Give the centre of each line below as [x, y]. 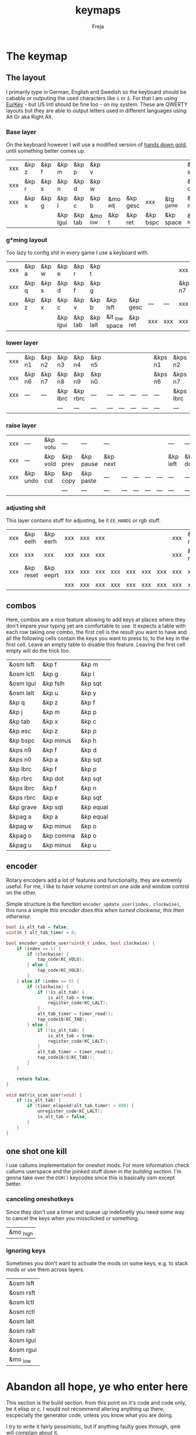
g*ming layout [27, 239]
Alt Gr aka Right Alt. [30, 117]
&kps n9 [20, 750]
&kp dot [53, 779]
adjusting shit [26, 508]
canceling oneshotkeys [40, 1199]
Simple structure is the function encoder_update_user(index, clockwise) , [94, 904]
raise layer [21, 425]
